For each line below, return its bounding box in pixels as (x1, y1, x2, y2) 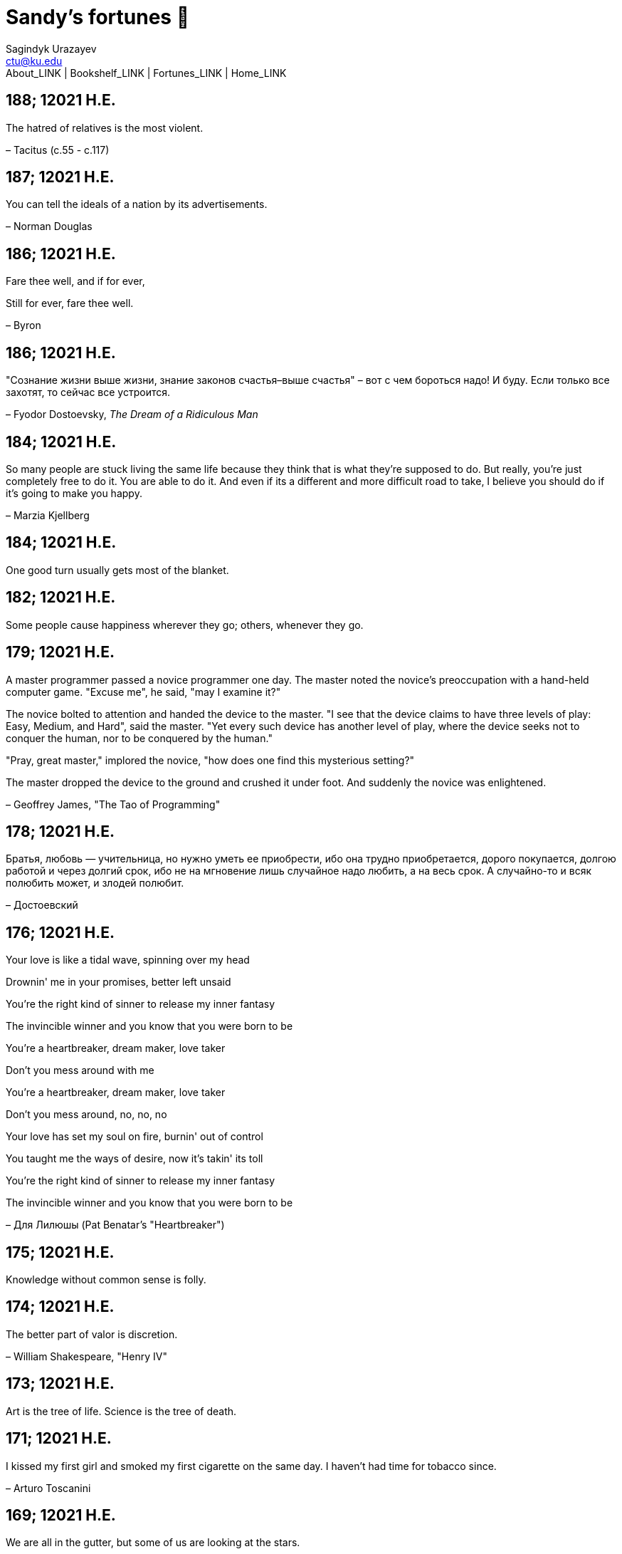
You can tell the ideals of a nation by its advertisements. (6, 198, 268, 211)
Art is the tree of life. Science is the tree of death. (6, 1404, 237, 1417)
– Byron (6, 319, 41, 332)
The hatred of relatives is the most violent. (6, 121, 204, 134)
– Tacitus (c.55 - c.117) (6, 143, 110, 156)
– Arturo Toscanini (6, 1481, 91, 1494)
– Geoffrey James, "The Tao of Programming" (6, 798, 221, 810)
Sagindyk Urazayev (6, 42, 97, 55)
